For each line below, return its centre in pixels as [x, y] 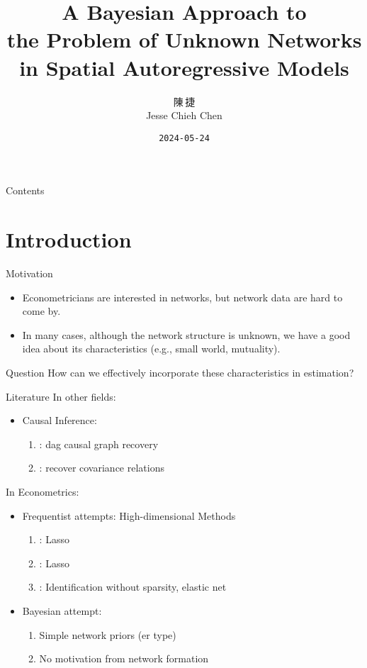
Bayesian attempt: [62, 610]
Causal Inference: [60, 420]
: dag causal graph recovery [99, 444]
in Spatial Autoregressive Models [184, 67]
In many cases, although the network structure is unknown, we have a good [186, 334]
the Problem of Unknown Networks [184, 39]
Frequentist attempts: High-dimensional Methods [129, 515]
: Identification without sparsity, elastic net [133, 587]
